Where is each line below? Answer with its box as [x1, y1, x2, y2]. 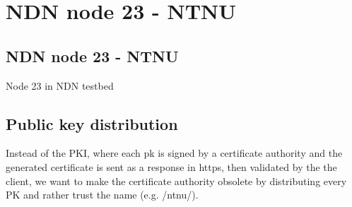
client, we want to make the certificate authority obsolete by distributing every [6, 173, 347, 188]
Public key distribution [6, 112, 178, 134]
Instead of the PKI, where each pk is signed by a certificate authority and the [6, 146, 343, 160]
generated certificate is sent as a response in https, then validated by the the [6, 159, 337, 174]
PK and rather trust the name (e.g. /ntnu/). [6, 187, 199, 202]
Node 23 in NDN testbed [6, 78, 114, 93]
